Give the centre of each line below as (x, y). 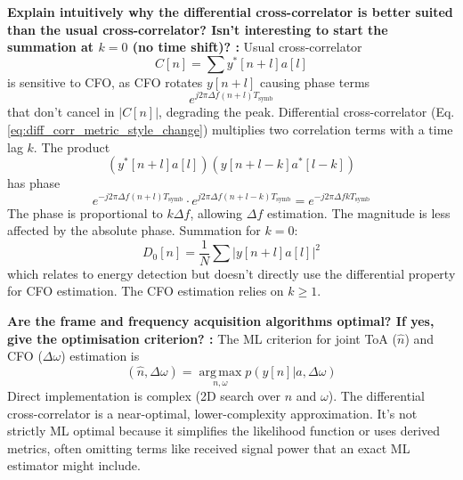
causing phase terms (315, 81)
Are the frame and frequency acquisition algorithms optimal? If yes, (221, 321)
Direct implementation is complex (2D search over (144, 396)
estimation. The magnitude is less (358, 212)
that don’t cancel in (61, 112)
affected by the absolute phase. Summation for (134, 230)
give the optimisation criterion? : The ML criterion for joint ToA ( (202, 338)
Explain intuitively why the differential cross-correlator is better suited (230, 12)
